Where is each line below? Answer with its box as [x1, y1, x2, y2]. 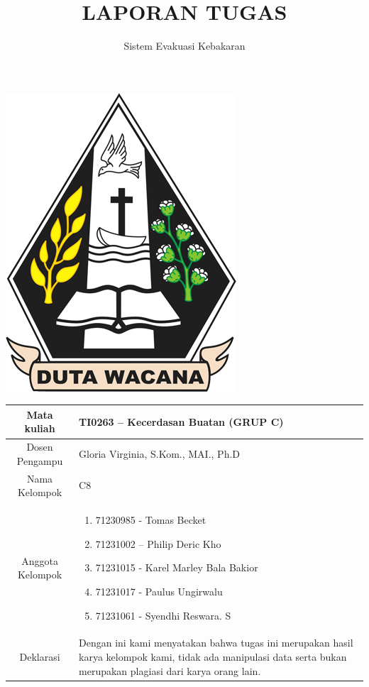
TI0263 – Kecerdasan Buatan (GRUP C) [79, 414, 284, 429]
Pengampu [16, 453, 63, 468]
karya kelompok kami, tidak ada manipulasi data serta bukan [79, 649, 347, 664]
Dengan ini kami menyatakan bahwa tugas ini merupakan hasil [79, 635, 353, 650]
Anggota [21, 553, 58, 568]
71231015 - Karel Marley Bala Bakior [95, 560, 258, 575]
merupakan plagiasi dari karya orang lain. [79, 663, 261, 678]
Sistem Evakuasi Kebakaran [123, 38, 246, 53]
